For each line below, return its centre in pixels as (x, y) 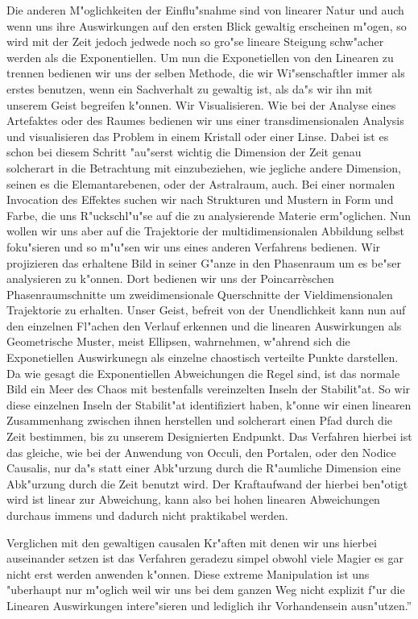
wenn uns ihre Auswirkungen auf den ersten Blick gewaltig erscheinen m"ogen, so (207, 25)
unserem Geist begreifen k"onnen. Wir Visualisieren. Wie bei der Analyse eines (201, 104)
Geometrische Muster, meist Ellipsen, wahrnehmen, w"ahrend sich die (178, 341)
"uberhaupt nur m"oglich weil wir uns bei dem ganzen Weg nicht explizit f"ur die (206, 590)
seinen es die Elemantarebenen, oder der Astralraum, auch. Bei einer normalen (201, 183)
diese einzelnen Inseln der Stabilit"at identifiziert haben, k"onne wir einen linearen (209, 404)
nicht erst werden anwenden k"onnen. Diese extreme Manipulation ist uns (188, 573)
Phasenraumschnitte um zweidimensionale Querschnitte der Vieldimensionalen (200, 294)
